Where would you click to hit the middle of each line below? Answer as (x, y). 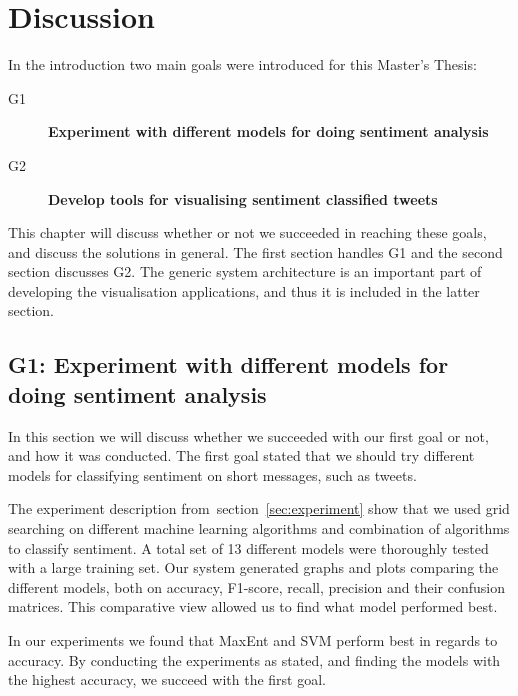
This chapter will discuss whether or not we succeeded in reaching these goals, (247, 232)
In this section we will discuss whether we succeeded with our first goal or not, (248, 435)
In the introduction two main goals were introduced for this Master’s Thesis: (242, 64)
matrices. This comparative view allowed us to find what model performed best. (253, 606)
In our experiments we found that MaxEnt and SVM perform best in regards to (253, 640)
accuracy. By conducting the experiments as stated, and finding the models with (254, 659)
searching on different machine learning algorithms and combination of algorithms (259, 528)
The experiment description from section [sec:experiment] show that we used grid (259, 508)
